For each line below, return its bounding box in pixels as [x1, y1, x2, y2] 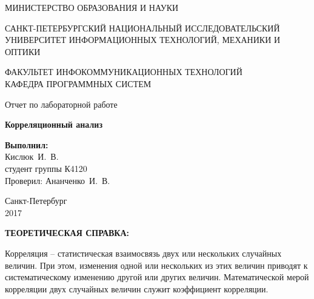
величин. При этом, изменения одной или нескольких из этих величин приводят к [5, 258, 308, 271]
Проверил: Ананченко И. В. [5, 174, 110, 186]
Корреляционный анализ [5, 118, 103, 131]
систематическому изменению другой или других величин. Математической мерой [5, 271, 309, 283]
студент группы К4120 [5, 162, 87, 174]
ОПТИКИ [5, 45, 41, 57]
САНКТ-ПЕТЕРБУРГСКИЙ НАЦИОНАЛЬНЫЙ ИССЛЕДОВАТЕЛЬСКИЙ [5, 21, 280, 34]
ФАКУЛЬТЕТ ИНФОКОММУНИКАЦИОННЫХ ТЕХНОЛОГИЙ [5, 65, 242, 78]
